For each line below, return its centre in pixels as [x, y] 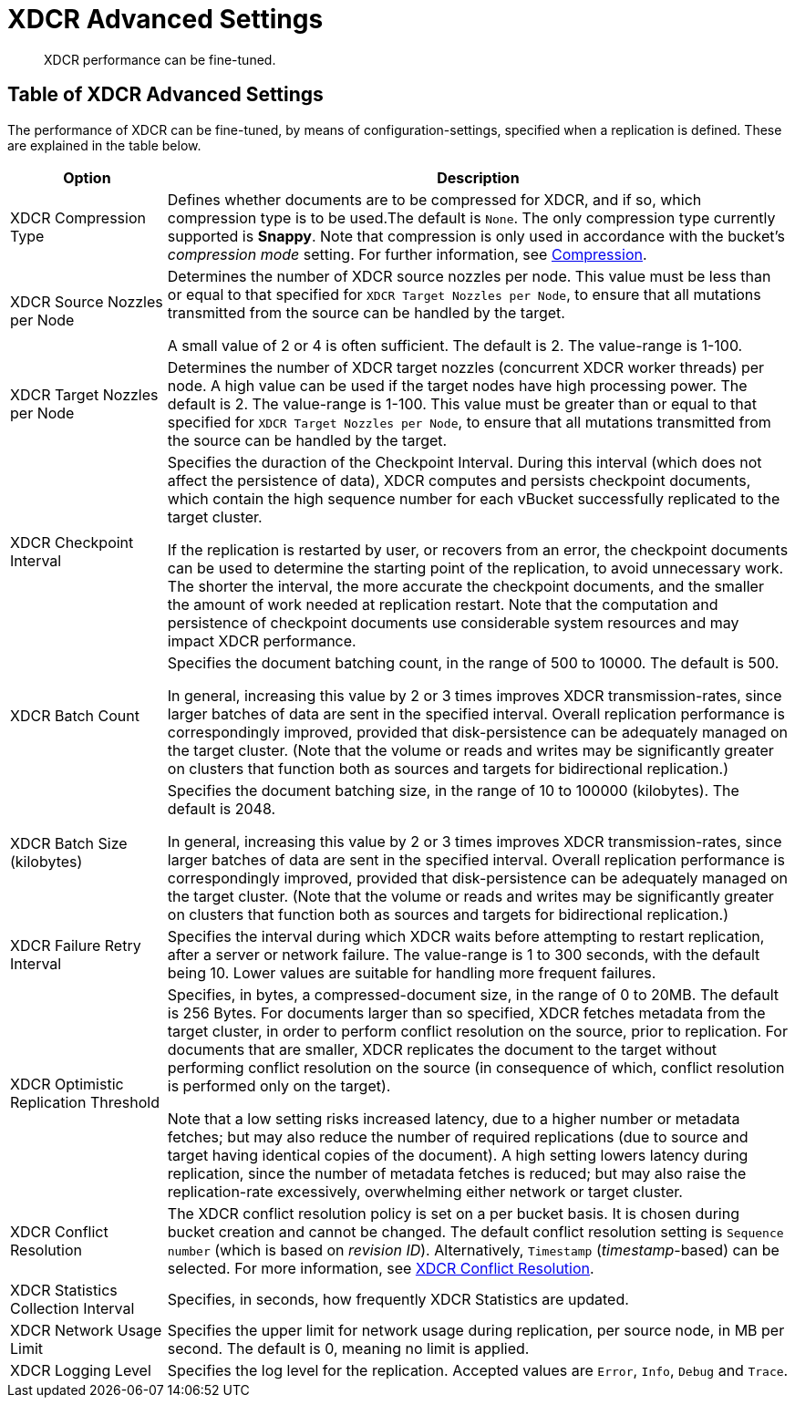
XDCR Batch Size [69, 843]
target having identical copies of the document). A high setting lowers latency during [458, 1155]
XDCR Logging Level [81, 1370]
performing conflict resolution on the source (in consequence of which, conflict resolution [476, 1067]
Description [478, 177]
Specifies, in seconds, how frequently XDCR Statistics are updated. [398, 1299]
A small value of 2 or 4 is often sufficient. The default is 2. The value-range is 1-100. [455, 345]
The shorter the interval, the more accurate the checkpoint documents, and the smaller [465, 586]
